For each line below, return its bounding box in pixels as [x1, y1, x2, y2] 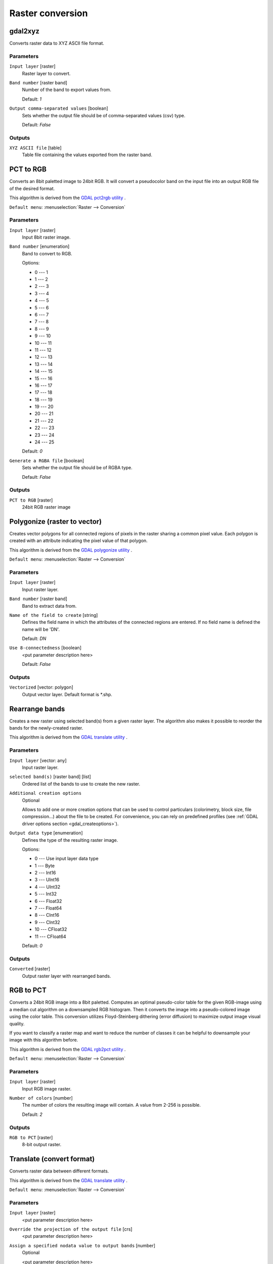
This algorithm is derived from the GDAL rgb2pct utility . [9, 1046, 126, 1052]
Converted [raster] [9, 966, 51, 972]
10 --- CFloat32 [34, 926, 67, 932]
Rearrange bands [9, 704, 65, 713]
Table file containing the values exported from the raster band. [22, 152, 153, 158]
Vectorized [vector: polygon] [9, 684, 73, 690]
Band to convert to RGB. [22, 250, 73, 256]
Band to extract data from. [22, 603, 77, 609]
